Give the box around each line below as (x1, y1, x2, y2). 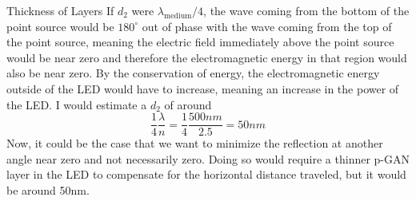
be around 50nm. (6, 182, 90, 198)
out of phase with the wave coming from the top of (142, 18, 392, 34)
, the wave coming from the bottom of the (203, 2, 410, 18)
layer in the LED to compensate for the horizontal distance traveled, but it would (6, 166, 406, 183)
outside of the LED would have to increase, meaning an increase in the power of (6, 80, 399, 97)
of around (164, 96, 212, 112)
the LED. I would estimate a (6, 96, 147, 112)
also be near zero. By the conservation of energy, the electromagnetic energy (6, 65, 380, 81)
